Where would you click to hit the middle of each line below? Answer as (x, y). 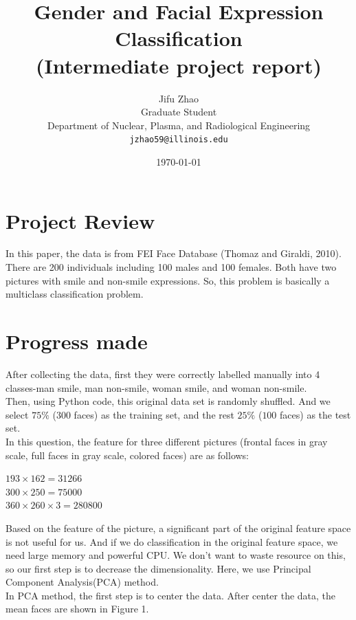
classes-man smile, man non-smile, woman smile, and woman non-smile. (156, 387)
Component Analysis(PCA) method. (82, 582)
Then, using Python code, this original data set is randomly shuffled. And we (168, 401)
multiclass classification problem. (75, 294)
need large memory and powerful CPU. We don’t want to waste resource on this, (176, 555)
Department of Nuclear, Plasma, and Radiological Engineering (179, 125)
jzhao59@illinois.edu (179, 140)
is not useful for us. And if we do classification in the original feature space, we (172, 541)
